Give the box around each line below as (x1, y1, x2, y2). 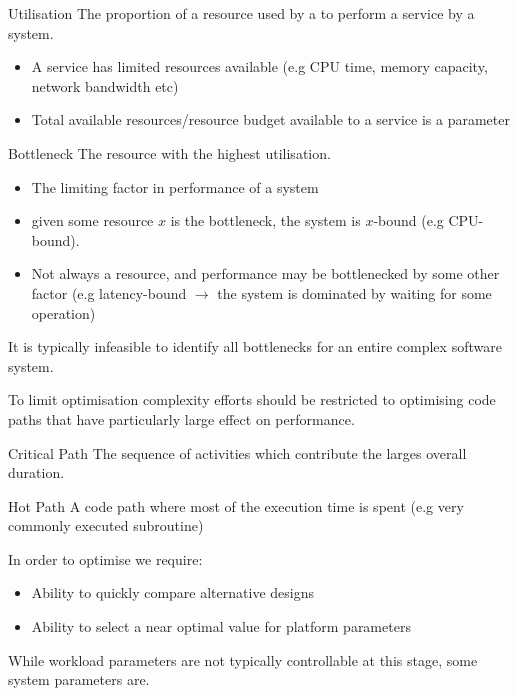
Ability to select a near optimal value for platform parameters (31, 616, 411, 637)
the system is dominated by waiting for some (217, 282, 492, 303)
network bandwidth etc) (31, 75, 179, 96)
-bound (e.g (373, 210, 444, 231)
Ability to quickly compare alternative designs (31, 582, 314, 603)
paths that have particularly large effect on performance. (8, 408, 355, 429)
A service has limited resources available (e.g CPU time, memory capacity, (31, 56, 488, 77)
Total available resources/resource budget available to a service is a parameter (31, 109, 510, 130)
